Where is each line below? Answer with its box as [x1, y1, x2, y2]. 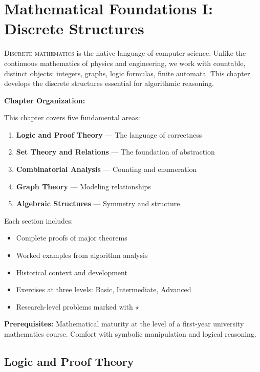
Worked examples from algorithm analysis [16, 250, 148, 260]
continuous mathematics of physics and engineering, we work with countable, [4, 57, 246, 68]
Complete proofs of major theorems [16, 232, 127, 243]
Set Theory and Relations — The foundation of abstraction [16, 146, 215, 157]
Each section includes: [4, 215, 73, 226]
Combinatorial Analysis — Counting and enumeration [16, 164, 197, 174]
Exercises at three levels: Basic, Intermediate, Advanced [16, 284, 191, 295]
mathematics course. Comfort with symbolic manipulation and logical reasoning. [4, 329, 256, 339]
